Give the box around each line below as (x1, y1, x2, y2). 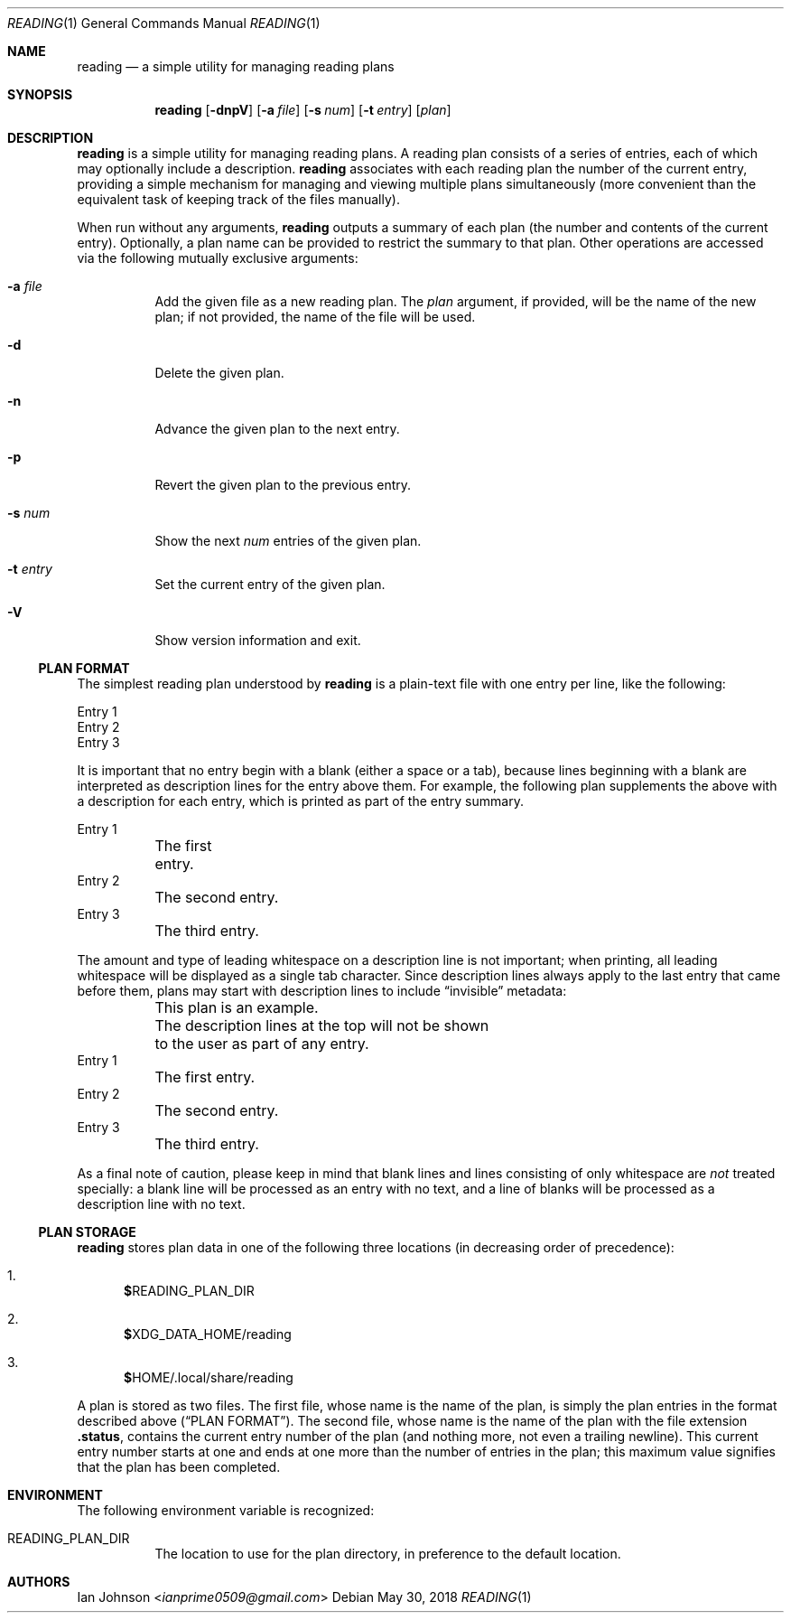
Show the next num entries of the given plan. (154, 533, 422, 548)
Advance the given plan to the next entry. (154, 421, 400, 436)
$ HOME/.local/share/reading (124, 1370, 293, 1385)
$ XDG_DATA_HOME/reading (124, 1326, 292, 1342)
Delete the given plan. (154, 365, 284, 380)
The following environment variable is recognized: (77, 1503, 375, 1518)
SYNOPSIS (7, 87, 73, 102)
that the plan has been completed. (77, 1459, 281, 1475)
